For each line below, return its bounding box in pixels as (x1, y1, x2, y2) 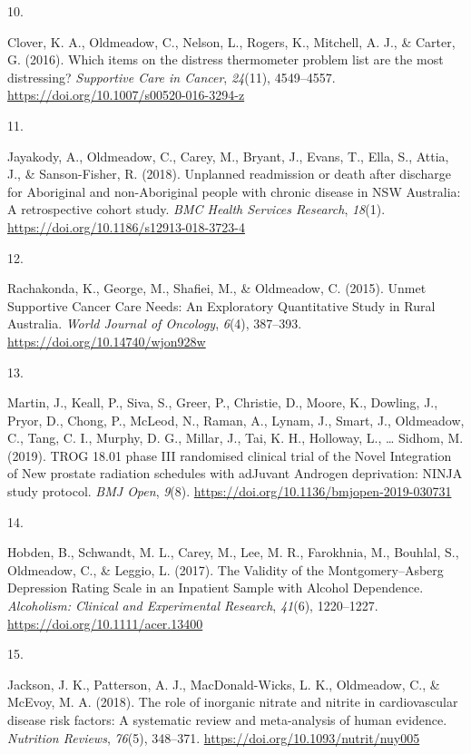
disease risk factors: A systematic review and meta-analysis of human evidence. (7, 710, 447, 729)
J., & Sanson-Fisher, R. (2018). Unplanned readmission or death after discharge (7, 164, 451, 183)
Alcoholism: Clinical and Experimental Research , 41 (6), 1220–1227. (7, 596, 378, 615)
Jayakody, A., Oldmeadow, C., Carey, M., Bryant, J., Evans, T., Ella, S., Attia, (7, 146, 449, 165)
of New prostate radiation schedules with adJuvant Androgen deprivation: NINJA (7, 464, 463, 483)
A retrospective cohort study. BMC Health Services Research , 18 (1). (7, 200, 386, 219)
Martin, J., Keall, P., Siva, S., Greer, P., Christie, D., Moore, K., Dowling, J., (7, 393, 438, 412)
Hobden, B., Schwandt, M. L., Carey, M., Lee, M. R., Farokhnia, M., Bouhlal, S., (7, 543, 459, 562)
